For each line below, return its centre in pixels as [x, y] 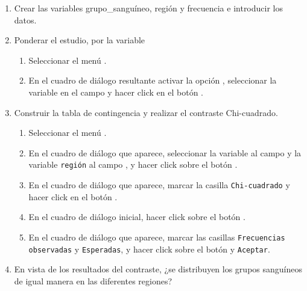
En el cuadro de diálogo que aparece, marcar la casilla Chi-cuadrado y [159, 185]
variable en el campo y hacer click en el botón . [116, 92]
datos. [25, 20]
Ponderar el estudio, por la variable [80, 40]
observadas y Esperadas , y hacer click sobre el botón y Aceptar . [149, 249]
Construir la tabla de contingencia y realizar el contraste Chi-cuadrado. [146, 112]
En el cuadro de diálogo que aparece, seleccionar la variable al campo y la [165, 152]
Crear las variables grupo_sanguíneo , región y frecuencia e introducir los [148, 8]
